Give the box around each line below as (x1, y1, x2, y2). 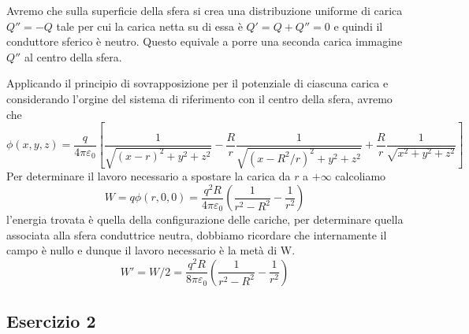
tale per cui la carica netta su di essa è (56, 17, 243, 34)
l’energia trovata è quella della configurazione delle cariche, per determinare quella (6, 211, 404, 228)
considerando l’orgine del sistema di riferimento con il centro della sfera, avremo (6, 90, 393, 106)
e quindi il (333, 17, 383, 34)
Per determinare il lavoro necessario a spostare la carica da (6, 168, 291, 184)
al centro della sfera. (24, 48, 122, 65)
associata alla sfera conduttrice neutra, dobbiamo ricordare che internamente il (6, 226, 387, 243)
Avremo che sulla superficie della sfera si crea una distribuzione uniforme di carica (6, 2, 403, 18)
